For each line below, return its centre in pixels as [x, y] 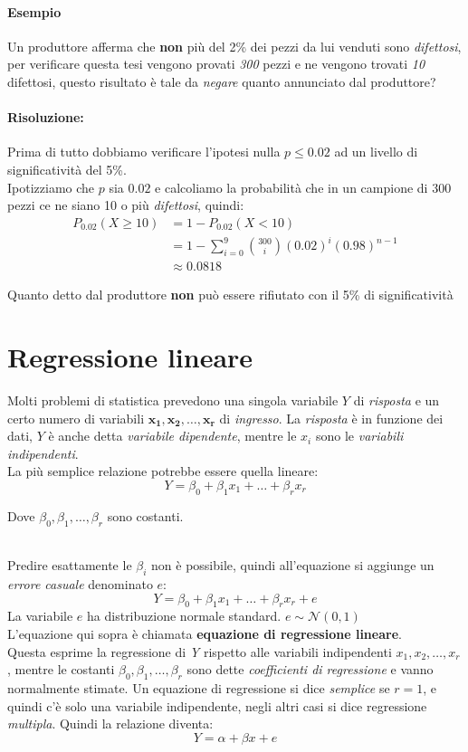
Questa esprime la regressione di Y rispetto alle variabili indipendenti [200, 651]
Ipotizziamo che [51, 187]
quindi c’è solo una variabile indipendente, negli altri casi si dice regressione [217, 705]
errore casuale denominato [80, 584]
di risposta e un [396, 400]
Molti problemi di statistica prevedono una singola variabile [173, 400]
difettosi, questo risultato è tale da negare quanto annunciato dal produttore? [222, 81]
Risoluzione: [46, 117]
